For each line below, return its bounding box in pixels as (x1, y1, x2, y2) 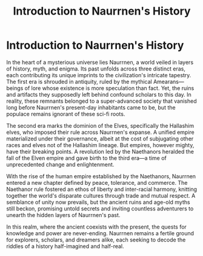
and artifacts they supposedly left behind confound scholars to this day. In (6, 91, 192, 98)
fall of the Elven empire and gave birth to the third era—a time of (6, 154, 167, 162)
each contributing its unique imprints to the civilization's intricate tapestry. (6, 71, 191, 78)
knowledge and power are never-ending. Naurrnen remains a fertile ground (6, 229, 195, 237)
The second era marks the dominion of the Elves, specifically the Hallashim (6, 122, 195, 129)
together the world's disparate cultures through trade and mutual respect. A (6, 192, 196, 199)
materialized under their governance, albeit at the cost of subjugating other (6, 135, 194, 142)
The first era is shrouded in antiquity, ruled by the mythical (6, 78, 153, 85)
